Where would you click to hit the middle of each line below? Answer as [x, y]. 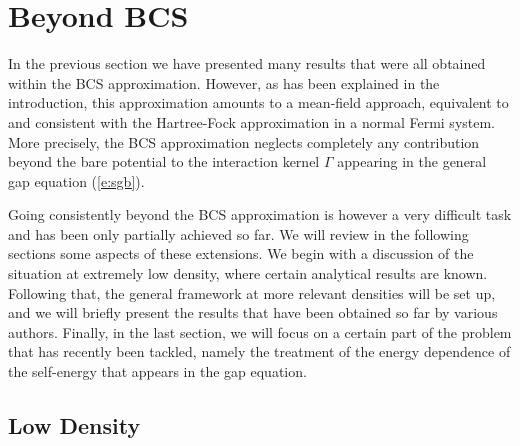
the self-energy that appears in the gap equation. [157, 371]
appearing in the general [412, 161]
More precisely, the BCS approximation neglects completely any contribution [244, 141]
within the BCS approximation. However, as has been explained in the [224, 82]
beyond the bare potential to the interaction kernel [164, 161]
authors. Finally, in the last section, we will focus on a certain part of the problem [260, 331]
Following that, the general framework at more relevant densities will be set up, [252, 292]
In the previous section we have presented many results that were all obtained [247, 63]
